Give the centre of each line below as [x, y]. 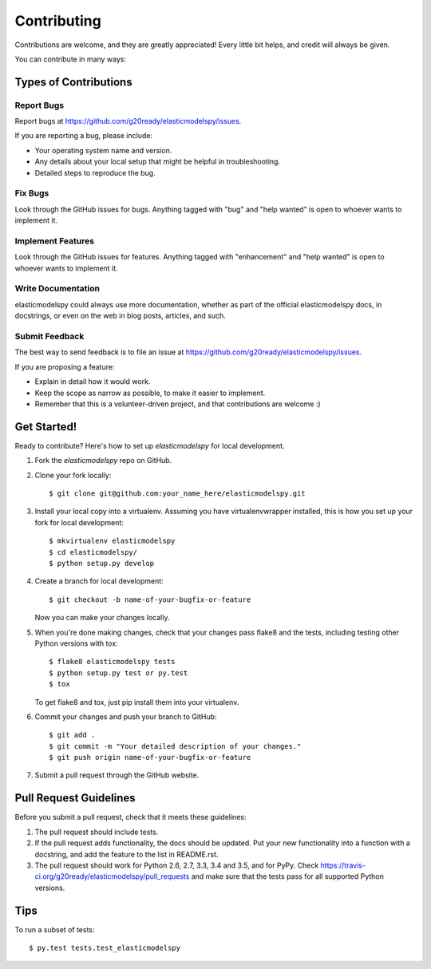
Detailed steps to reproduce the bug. [95, 172]
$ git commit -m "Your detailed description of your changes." [175, 746]
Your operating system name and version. [103, 150]
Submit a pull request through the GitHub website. [117, 775]
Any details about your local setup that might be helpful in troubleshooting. [158, 162]
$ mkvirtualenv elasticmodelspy [112, 541]
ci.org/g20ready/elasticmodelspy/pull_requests [112, 876]
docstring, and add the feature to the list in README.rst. [127, 854]
